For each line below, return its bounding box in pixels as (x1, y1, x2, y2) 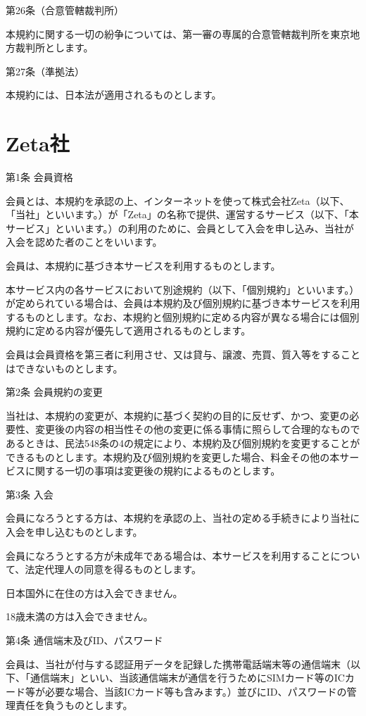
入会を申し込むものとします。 (6, 524, 143, 539)
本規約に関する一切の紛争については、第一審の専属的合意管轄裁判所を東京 (6, 26, 351, 41)
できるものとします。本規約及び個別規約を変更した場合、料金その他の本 (6, 449, 340, 464)
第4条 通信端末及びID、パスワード (6, 632, 163, 647)
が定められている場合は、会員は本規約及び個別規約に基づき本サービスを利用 (6, 296, 360, 310)
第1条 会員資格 (6, 170, 73, 184)
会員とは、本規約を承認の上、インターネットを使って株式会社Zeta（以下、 (6, 193, 350, 208)
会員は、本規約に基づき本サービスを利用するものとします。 (6, 258, 281, 273)
